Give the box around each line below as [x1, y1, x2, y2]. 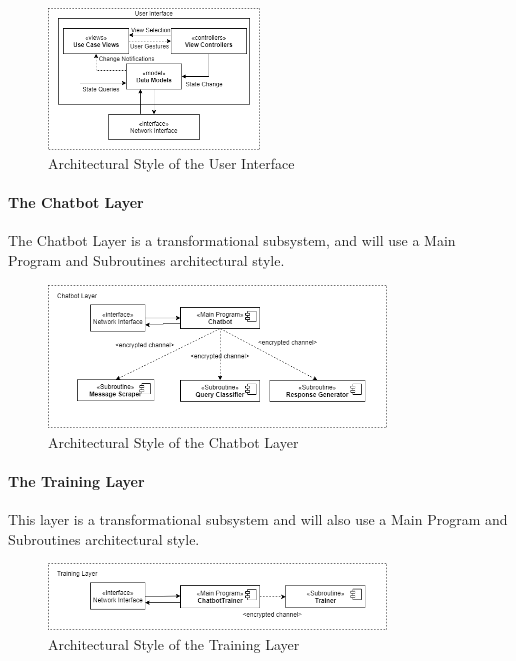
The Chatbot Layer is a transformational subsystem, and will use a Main [8, 230, 456, 251]
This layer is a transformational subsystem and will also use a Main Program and [8, 509, 508, 530]
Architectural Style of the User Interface [48, 153, 295, 174]
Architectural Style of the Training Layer [48, 633, 300, 654]
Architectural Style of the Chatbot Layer [48, 431, 299, 452]
